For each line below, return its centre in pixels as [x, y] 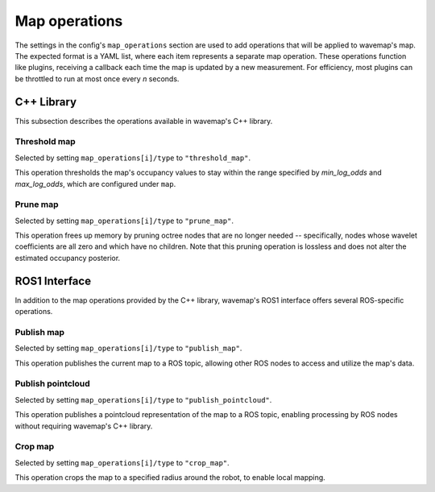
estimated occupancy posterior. [68, 258]
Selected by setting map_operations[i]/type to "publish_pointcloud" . [143, 399]
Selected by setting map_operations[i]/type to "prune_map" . [124, 221]
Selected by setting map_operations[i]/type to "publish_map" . [128, 348]
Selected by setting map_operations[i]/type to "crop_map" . [122, 462]
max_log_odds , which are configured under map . [95, 184]
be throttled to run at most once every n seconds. [97, 79]
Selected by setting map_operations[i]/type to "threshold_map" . [133, 158]
